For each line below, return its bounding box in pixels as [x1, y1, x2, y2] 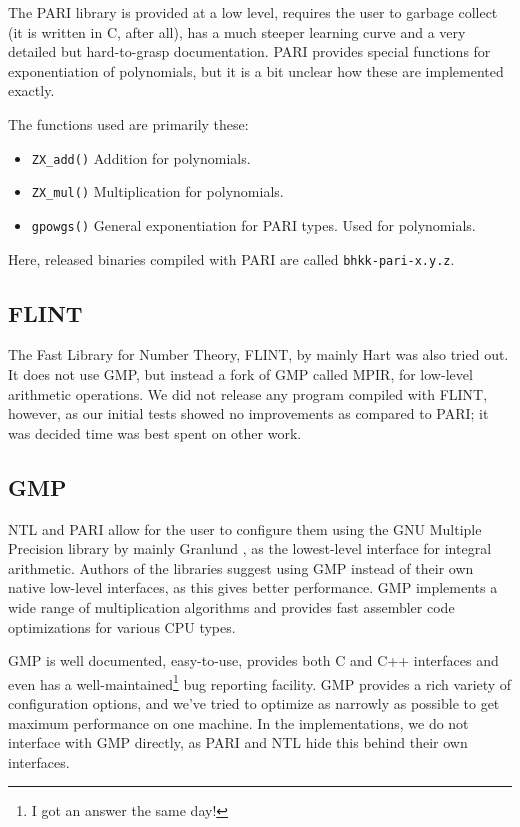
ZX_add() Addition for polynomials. [31, 147, 251, 168]
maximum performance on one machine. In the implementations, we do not [8, 712, 469, 733]
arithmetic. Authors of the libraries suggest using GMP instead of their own [8, 557, 474, 578]
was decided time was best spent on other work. [8, 422, 302, 443]
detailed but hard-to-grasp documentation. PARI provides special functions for [8, 41, 491, 62]
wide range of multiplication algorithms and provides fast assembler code [8, 596, 455, 617]
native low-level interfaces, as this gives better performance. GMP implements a [8, 577, 498, 598]
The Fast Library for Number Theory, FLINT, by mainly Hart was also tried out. [8, 344, 509, 365]
